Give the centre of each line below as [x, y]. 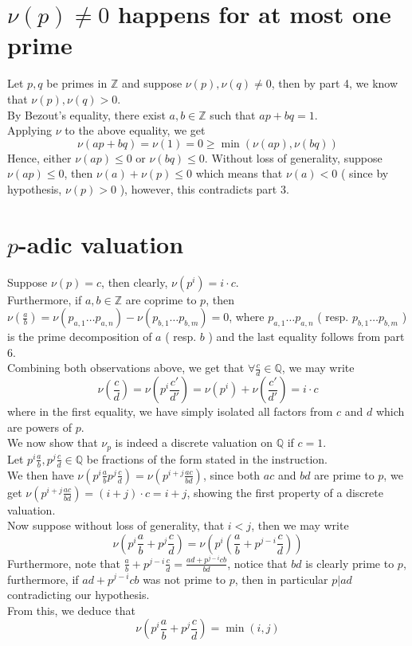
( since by [365, 173]
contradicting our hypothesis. [78, 595]
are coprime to [161, 299]
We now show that [53, 442]
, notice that [257, 563]
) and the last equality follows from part [306, 337]
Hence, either [39, 157]
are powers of [40, 427]
